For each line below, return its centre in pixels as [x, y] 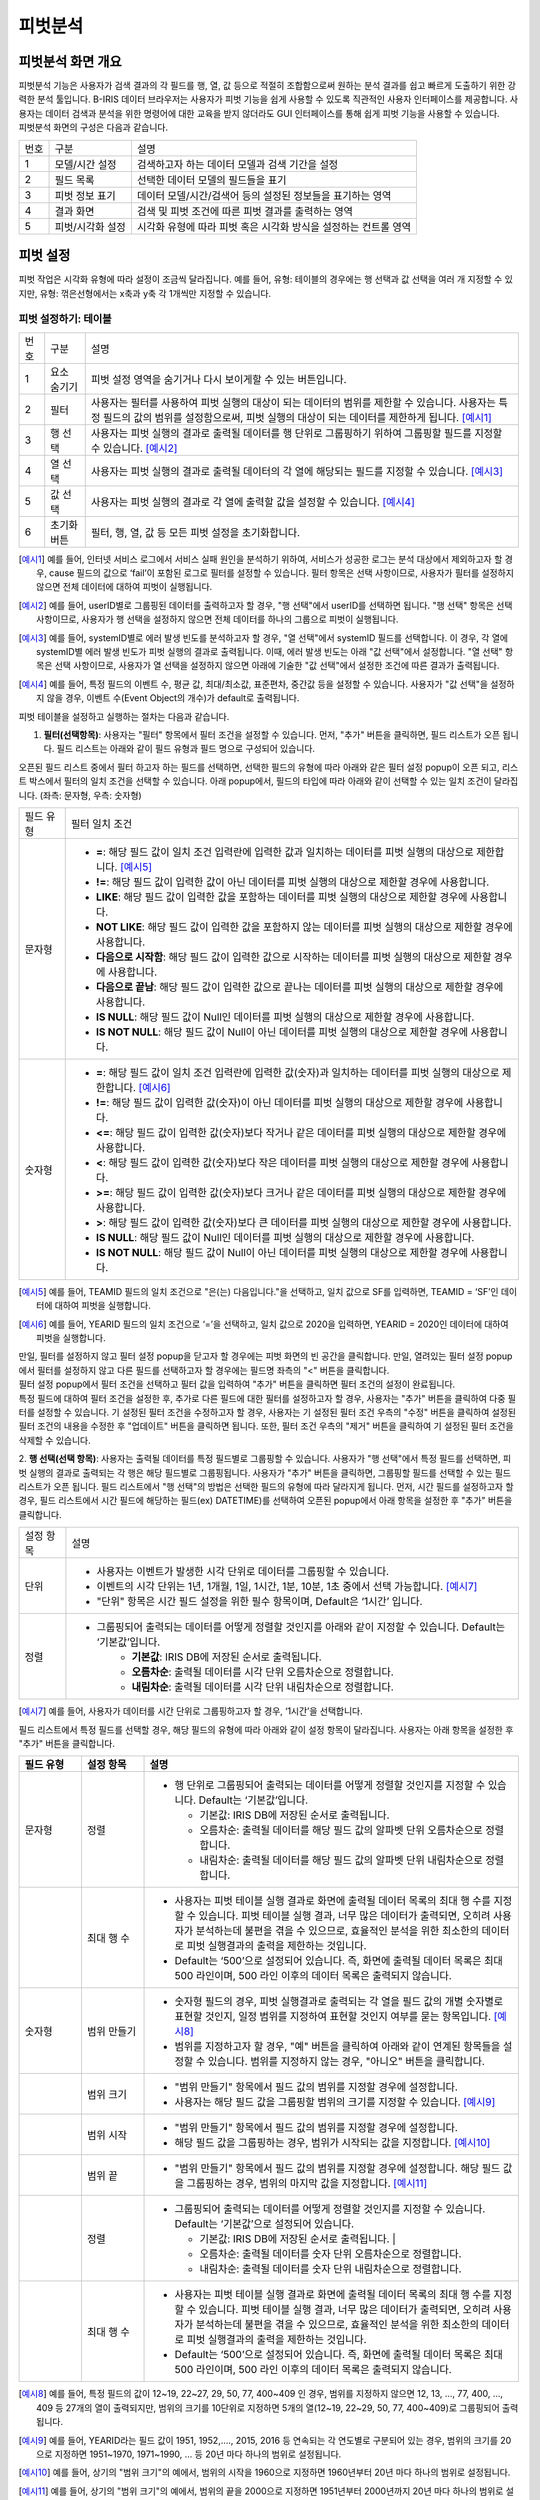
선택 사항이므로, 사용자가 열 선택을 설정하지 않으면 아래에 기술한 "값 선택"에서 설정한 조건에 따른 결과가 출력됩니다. [277, 666]
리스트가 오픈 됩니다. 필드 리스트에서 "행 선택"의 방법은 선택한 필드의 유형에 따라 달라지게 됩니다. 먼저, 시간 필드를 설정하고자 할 [266, 1486]
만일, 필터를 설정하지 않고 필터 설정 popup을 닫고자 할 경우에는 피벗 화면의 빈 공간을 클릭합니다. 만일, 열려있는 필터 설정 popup [265, 1356]
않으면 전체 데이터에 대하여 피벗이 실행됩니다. [124, 587]
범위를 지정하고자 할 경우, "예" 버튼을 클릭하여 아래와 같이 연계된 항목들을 [337, 2047]
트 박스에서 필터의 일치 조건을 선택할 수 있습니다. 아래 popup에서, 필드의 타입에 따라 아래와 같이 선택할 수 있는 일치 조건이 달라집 [268, 781]
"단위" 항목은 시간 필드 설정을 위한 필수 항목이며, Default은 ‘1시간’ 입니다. [259, 1602]
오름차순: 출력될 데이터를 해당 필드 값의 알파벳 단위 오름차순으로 [341, 1830]
